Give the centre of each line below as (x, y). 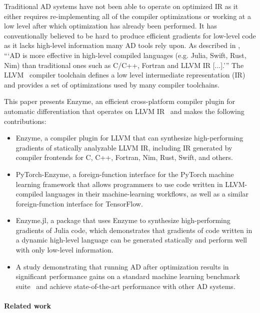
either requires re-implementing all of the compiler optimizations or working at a (127, 16)
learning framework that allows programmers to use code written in (119, 184)
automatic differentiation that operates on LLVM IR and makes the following (124, 111)
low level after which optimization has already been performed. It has (110, 26)
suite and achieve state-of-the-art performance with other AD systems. (125, 286)
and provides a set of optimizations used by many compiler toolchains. (112, 84)
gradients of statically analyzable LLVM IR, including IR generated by (124, 147)
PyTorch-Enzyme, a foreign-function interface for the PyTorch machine (125, 174)
